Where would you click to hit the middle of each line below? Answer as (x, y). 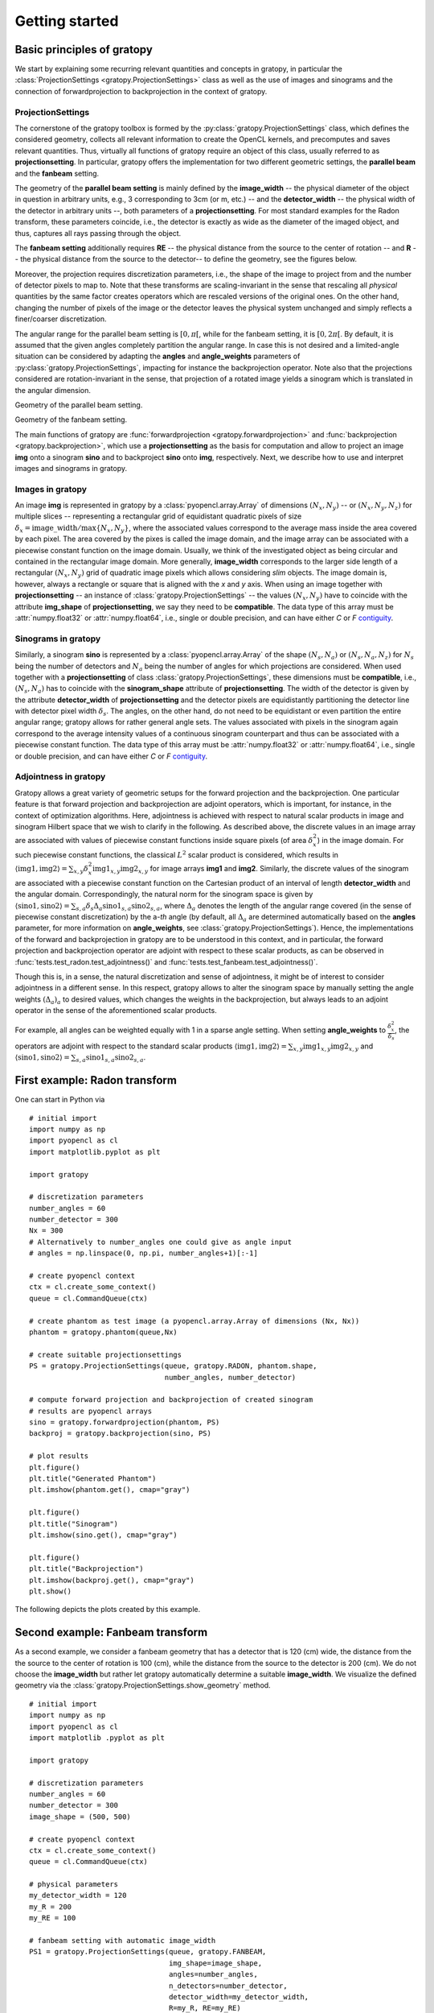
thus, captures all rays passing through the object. (98, 233)
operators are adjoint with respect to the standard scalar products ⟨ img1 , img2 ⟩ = (151, 1046)
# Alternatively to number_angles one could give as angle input (161, 1242)
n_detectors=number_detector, (229, 1986)
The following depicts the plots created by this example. (108, 1610)
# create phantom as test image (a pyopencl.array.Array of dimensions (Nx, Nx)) (194, 1321)
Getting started (67, 21)
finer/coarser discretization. (61, 319)
